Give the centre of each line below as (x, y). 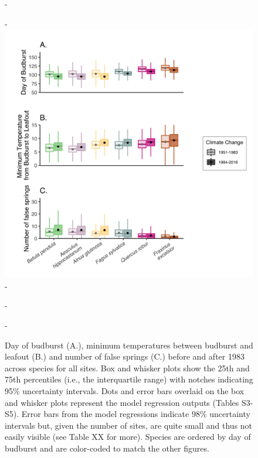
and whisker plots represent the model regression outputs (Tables (122, 402)
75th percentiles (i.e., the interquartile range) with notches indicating (129, 379)
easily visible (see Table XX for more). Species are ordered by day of (128, 437)
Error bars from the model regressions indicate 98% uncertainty (136, 414)
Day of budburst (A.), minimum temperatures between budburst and (129, 345)
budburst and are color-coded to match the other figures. (107, 448)
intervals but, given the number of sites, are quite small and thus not (129, 425)
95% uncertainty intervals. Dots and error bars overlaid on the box (125, 390)
